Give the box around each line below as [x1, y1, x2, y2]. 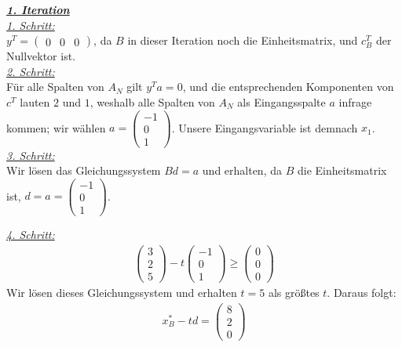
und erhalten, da [202, 162, 282, 179]
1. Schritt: [6, 16, 55, 33]
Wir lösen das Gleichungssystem [6, 162, 161, 179]
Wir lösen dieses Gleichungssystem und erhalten [6, 284, 237, 300]
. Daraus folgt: [327, 284, 397, 300]
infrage [338, 93, 372, 110]
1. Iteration [6, 2, 70, 17]
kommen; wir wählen [6, 119, 106, 136]
